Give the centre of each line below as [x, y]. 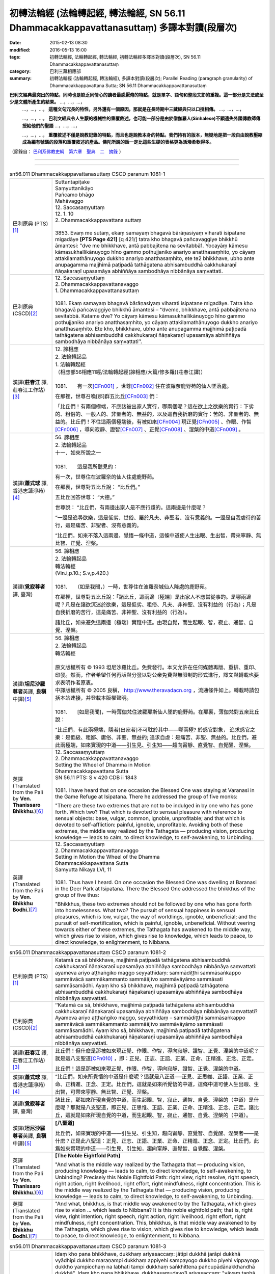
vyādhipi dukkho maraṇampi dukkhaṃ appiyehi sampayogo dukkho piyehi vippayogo [157, 1260]
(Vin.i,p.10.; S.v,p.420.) [82, 573]
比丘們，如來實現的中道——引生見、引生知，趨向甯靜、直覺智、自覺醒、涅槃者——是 [157, 1133]
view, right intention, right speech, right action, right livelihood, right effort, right [150, 1216]
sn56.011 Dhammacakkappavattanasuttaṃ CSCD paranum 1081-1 [87, 174]
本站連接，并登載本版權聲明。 [96, 698]
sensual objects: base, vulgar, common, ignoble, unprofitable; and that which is [150, 818]
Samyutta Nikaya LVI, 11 [83, 869]
